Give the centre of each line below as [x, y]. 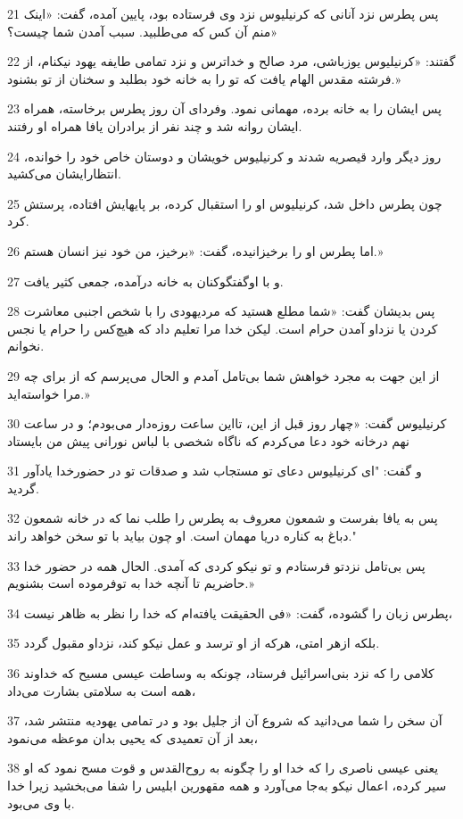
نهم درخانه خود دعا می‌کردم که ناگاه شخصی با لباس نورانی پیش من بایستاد [208, 440]
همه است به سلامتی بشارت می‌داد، [102, 690]
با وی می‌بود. [41, 802]
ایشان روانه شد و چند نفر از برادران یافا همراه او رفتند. [155, 125]
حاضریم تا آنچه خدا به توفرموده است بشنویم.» [131, 583]
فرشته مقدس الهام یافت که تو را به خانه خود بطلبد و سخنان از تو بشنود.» [204, 78]
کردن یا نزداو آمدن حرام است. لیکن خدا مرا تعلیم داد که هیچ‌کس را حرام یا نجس [223, 328]
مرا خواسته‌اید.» [49, 393]
